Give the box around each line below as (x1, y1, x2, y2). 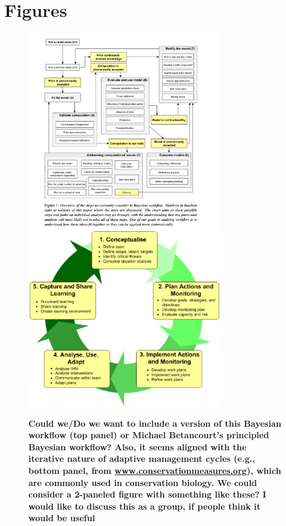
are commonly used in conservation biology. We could (28, 476, 257, 488)
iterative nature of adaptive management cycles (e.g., (28, 452, 255, 465)
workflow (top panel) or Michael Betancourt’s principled (28, 429, 269, 441)
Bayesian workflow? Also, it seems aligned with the (28, 440, 247, 453)
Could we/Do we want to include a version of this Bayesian (28, 416, 282, 429)
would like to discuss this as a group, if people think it (28, 499, 261, 512)
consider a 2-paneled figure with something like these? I (28, 488, 267, 501)
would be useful (28, 511, 96, 524)
